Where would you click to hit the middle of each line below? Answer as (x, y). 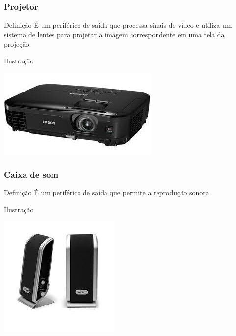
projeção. (18, 44)
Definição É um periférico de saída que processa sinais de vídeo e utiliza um (118, 25)
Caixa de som (31, 174)
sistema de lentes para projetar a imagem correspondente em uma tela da (114, 34)
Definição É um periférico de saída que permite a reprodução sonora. (107, 193)
